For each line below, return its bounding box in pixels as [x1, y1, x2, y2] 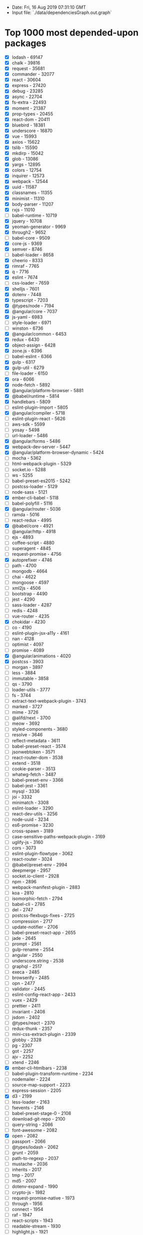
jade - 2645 [11, 935, 36, 941]
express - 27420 [11, 83, 46, 89]
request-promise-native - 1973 [11, 1195, 75, 1201]
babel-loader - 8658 [11, 252, 54, 258]
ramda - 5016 [11, 512, 40, 517]
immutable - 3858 [11, 675, 49, 681]
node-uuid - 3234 [11, 816, 49, 822]
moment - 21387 [11, 105, 46, 111]
